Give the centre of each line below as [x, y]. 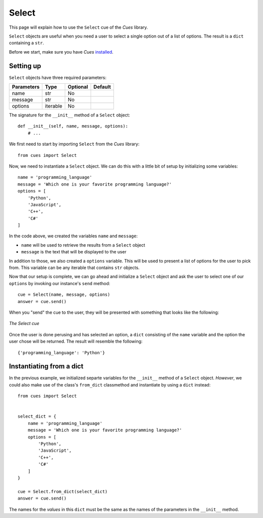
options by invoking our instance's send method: [60, 283]
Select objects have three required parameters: [58, 77]
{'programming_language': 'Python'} [61, 353]
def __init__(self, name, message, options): [73, 126]
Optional [78, 87]
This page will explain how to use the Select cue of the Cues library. [78, 27]
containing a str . [27, 43]
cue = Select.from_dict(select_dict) [63, 491]
